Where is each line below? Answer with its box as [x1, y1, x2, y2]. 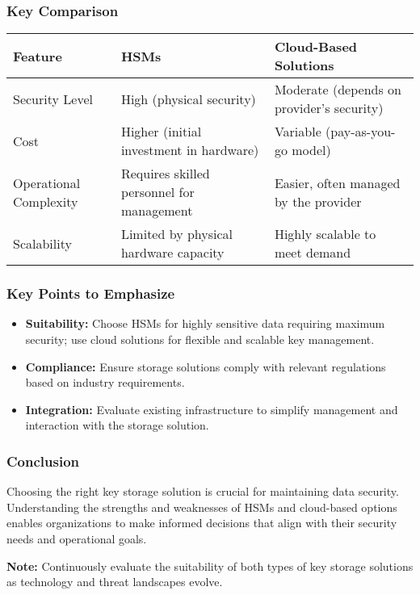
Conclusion [6, 450, 79, 471]
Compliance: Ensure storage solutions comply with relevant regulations [25, 358, 386, 375]
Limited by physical [120, 224, 233, 244]
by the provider [274, 191, 362, 211]
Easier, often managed [274, 173, 401, 192]
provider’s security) [274, 98, 384, 118]
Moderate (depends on [274, 80, 401, 99]
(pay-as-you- [325, 122, 396, 141]
